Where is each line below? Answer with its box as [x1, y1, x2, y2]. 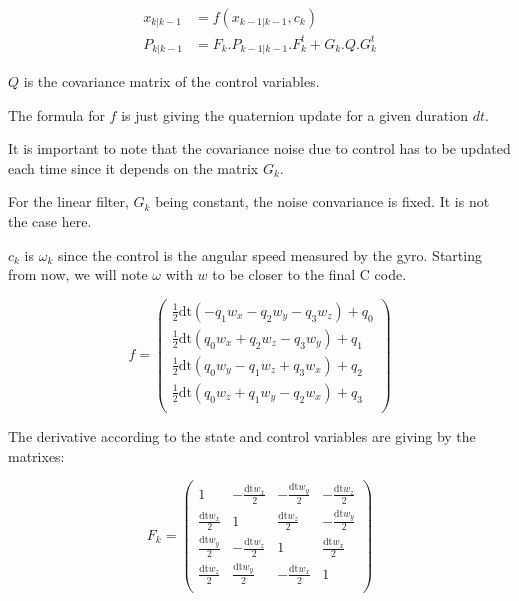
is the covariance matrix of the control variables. [23, 71, 320, 92]
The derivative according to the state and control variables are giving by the [8, 425, 476, 446]
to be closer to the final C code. [212, 264, 407, 285]
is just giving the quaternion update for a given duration [121, 104, 468, 125]
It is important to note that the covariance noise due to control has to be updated [8, 138, 511, 159]
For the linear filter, [8, 191, 129, 212]
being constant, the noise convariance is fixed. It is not [155, 191, 490, 212]
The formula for [8, 104, 105, 125]
